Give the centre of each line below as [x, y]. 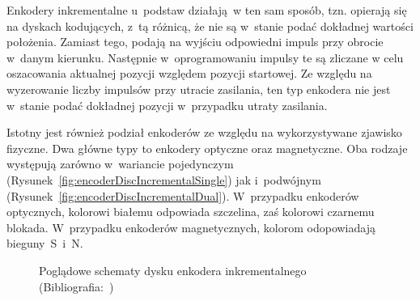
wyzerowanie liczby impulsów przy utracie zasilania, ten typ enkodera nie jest [199, 89]
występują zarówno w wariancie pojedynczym [120, 164]
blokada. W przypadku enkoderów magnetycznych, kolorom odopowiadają [191, 227]
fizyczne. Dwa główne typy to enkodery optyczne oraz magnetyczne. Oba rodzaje [207, 148]
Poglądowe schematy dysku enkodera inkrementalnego [173, 270]
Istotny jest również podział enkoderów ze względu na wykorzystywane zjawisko [204, 132]
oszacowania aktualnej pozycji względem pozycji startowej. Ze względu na [189, 73]
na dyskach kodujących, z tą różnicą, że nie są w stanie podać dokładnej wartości [210, 25]
